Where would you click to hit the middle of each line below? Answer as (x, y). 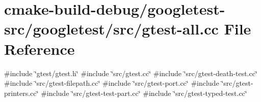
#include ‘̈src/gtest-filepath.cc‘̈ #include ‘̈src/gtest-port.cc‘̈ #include (112, 83)
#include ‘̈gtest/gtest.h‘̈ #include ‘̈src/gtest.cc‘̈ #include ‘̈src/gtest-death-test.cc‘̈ (131, 73)
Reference (40, 48)
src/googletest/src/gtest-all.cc (111, 29)
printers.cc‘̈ (21, 93)
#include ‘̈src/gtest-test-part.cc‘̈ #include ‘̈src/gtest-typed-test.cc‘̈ (144, 93)
